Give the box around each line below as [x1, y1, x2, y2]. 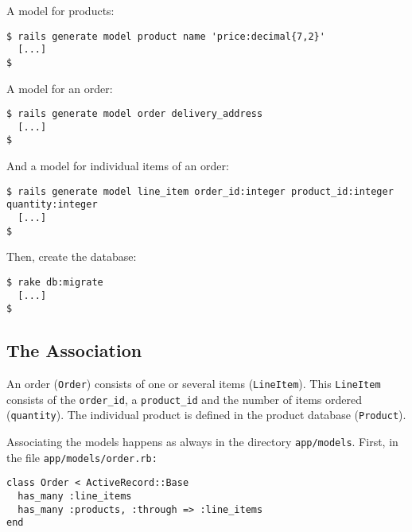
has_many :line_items [17, 491, 132, 503]
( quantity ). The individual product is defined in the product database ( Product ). [6, 406, 406, 423]
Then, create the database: [6, 248, 137, 265]
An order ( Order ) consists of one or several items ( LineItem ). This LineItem [6, 375, 381, 392]
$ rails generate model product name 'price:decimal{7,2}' [6, 30, 325, 42]
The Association [6, 338, 142, 363]
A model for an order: [6, 80, 113, 96]
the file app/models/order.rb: [6, 449, 157, 465]
